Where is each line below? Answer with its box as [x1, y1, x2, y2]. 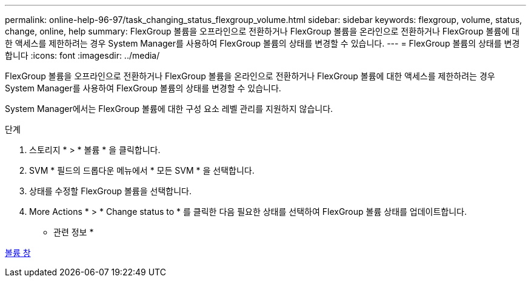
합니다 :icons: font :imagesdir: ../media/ [5, 50, 160, 61]
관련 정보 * [53, 227, 94, 237]
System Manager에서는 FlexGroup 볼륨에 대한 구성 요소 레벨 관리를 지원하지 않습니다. [5, 103, 333, 114]
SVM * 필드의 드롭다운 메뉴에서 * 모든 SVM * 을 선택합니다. [29, 165, 255, 175]
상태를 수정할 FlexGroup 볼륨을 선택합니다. [29, 186, 192, 196]
